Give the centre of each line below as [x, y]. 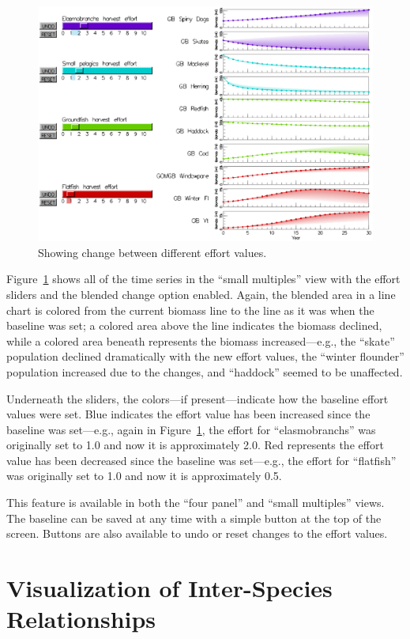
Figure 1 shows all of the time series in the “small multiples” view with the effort [203, 279]
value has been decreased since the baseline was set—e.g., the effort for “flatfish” [201, 460]
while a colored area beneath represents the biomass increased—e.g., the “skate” [201, 340]
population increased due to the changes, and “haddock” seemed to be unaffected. [205, 371]
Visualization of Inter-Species [169, 588]
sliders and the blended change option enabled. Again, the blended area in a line [201, 294]
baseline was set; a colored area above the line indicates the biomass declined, [194, 325]
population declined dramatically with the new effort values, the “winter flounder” [205, 356]
